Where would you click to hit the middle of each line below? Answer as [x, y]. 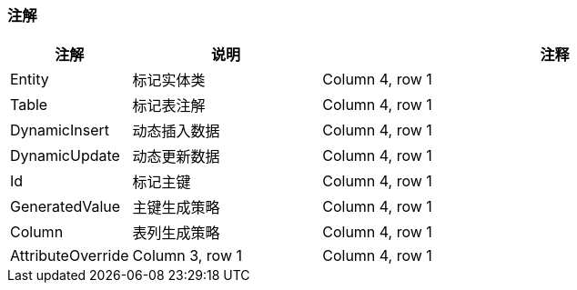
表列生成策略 [176, 233]
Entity [30, 80]
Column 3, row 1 [187, 256]
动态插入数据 [176, 131]
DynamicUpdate [65, 156]
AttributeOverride [70, 256]
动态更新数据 [176, 157]
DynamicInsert [60, 130]
